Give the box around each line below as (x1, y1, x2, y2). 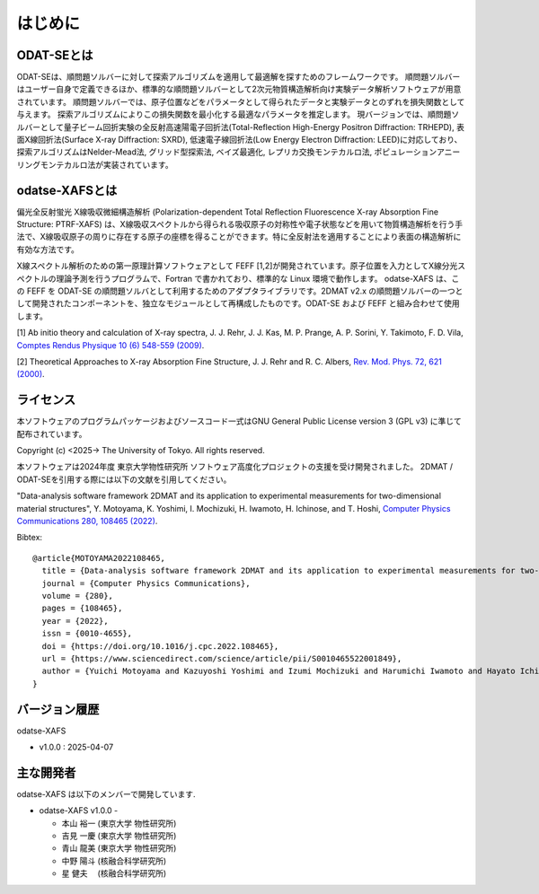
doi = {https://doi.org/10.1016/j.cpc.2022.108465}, (41, 641, 279, 651)
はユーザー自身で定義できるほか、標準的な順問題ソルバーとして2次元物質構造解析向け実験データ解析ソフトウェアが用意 (16, 83, 462, 94)
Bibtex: (16, 532, 43, 543)
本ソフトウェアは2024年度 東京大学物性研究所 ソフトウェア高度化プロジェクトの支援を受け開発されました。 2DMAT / (16, 461, 454, 472)
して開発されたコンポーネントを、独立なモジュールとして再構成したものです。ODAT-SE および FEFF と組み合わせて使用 (16, 298, 460, 309)
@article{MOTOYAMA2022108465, (32, 553, 166, 563)
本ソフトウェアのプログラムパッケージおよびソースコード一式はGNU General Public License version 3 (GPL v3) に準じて (16, 416, 463, 426)
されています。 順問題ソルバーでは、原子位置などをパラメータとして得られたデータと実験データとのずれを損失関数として (16, 96, 465, 107)
